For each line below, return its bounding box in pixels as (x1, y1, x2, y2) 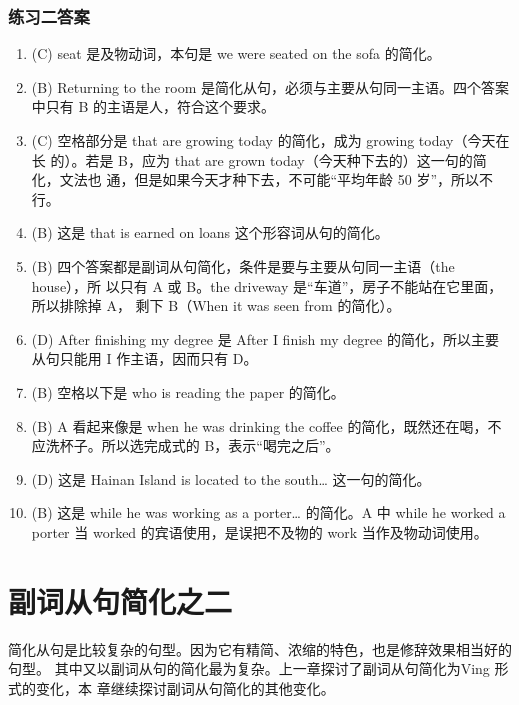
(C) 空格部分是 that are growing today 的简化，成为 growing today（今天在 (31, 130, 510, 150)
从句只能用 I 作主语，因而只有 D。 (31, 348, 258, 369)
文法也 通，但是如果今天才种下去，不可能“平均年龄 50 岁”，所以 (59, 169, 479, 190)
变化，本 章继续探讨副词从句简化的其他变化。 (35, 677, 335, 698)
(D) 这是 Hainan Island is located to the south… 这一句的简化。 (31, 468, 431, 489)
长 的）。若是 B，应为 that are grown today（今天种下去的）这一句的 (31, 149, 473, 170)
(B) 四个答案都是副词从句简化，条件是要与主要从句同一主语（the (31, 255, 455, 276)
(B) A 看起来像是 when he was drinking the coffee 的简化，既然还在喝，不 (31, 415, 502, 436)
